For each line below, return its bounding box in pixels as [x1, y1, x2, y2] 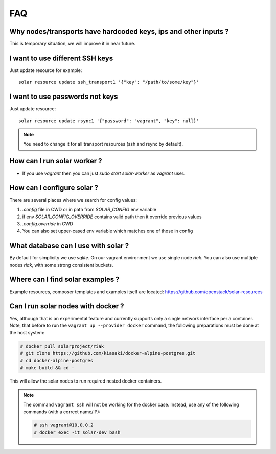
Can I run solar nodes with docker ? [9, 302, 125, 310]
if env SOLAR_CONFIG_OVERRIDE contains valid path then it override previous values [22, 213, 202, 220]
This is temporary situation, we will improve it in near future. [9, 41, 135, 47]
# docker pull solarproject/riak [20, 343, 104, 349]
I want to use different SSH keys [9, 54, 113, 62]
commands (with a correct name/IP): [23, 409, 101, 415]
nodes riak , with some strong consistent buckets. [9, 262, 113, 268]
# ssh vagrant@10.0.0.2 [34, 422, 94, 428]
